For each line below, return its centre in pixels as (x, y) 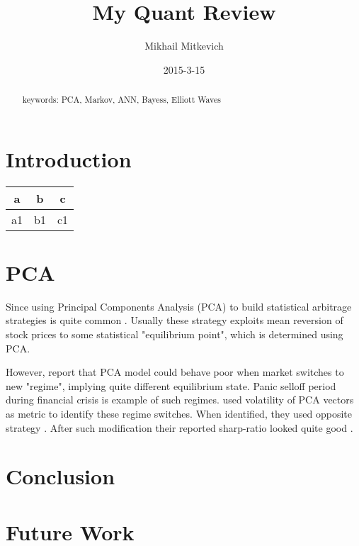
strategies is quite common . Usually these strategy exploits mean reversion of (175, 320)
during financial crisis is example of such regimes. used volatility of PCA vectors (180, 400)
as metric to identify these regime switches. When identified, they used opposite (179, 413)
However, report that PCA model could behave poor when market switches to (175, 372)
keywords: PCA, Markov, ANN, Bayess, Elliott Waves (122, 100)
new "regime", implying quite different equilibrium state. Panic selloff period (171, 385)
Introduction (69, 158)
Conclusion (61, 476)
